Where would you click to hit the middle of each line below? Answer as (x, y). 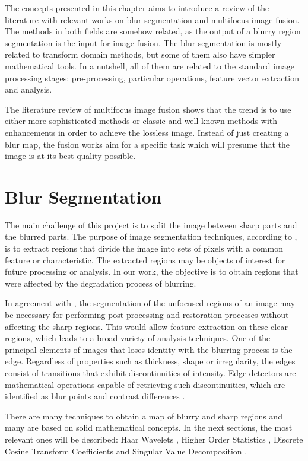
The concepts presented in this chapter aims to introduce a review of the (137, 8)
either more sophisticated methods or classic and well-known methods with (141, 121)
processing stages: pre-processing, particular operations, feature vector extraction (152, 77)
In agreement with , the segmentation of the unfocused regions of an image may (150, 303)
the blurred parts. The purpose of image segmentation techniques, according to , (151, 236)
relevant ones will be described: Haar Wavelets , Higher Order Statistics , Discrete (154, 439)
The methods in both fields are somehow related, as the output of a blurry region (153, 31)
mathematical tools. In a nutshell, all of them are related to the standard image (150, 66)
